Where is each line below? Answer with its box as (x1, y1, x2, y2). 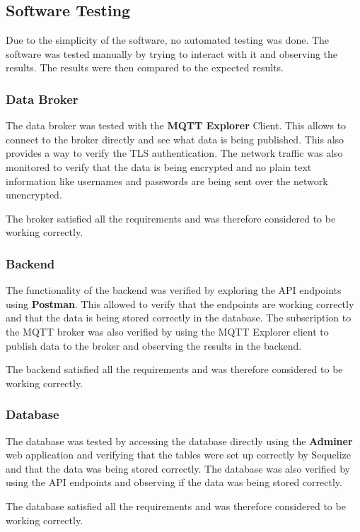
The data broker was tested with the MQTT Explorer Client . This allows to (6, 118, 347, 133)
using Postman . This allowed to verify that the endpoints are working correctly (6, 296, 354, 311)
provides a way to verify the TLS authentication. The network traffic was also (6, 146, 343, 160)
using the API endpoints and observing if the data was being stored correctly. (6, 475, 342, 490)
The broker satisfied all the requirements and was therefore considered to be (6, 211, 336, 225)
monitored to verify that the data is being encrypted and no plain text (6, 159, 312, 174)
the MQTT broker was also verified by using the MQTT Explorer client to (6, 324, 329, 338)
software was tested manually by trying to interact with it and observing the (6, 46, 338, 61)
